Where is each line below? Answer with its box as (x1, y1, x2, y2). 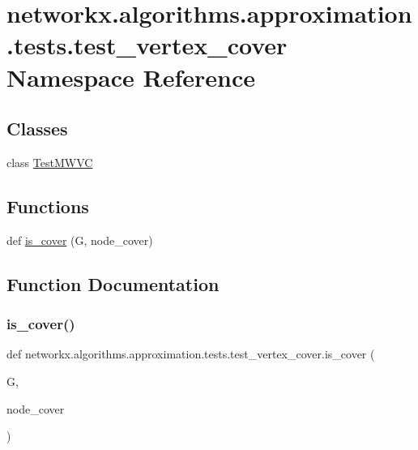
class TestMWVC (6, 153, 93, 170)
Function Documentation (6, 271, 220, 296)
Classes (6, 116, 68, 141)
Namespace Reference (6, 60, 255, 93)
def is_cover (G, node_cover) (6, 231, 153, 248)
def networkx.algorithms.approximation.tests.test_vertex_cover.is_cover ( (6, 345, 375, 362)
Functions (6, 193, 89, 218)
